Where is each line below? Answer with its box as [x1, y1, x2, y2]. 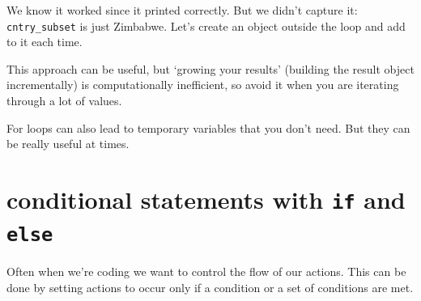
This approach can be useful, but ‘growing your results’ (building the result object [6, 60, 415, 77]
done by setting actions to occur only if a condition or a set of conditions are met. [6, 278, 414, 295]
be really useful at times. [6, 135, 130, 152]
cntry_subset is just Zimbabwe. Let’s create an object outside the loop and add [6, 17, 406, 34]
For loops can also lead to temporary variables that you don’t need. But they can [6, 119, 410, 136]
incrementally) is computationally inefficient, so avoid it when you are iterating [6, 76, 399, 93]
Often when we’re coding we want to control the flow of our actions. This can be [6, 263, 406, 280]
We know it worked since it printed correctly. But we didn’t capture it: [6, 2, 358, 18]
